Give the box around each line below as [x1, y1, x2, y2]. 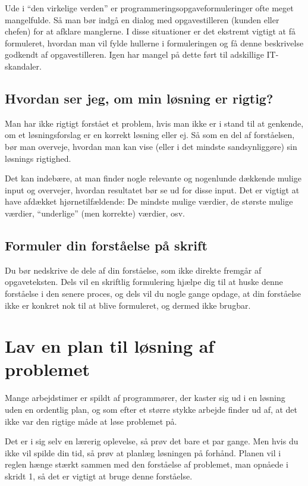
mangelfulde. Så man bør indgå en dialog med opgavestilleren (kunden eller [5, 13, 279, 26]
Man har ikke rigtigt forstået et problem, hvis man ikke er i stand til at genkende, [5, 117, 304, 129]
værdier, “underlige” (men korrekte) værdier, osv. [5, 206, 185, 219]
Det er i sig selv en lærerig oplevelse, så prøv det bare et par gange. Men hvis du [5, 435, 298, 447]
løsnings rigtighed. [5, 152, 71, 164]
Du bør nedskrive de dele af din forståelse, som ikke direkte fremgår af [5, 264, 262, 276]
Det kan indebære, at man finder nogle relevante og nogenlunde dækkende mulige [5, 172, 301, 184]
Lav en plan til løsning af [5, 334, 215, 358]
